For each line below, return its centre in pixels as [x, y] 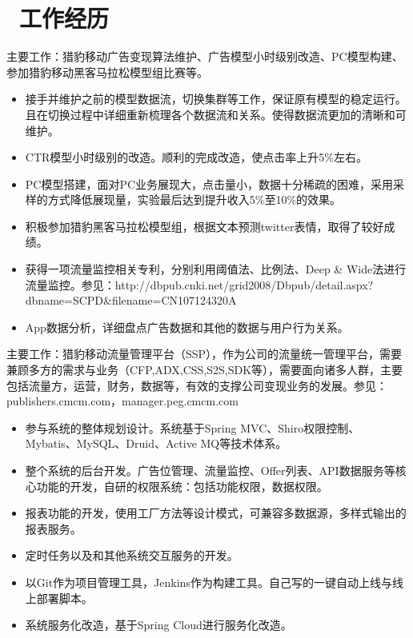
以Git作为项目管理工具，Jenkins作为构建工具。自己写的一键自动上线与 [209, 582]
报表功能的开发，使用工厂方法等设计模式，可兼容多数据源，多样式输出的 [216, 513]
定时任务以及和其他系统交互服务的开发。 [132, 555]
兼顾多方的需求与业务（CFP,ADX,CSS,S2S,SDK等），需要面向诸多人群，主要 [205, 370]
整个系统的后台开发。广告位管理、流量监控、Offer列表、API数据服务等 [210, 470]
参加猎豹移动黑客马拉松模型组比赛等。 [107, 72]
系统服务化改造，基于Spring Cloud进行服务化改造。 [158, 625]
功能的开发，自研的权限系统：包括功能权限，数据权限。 [182, 486]
